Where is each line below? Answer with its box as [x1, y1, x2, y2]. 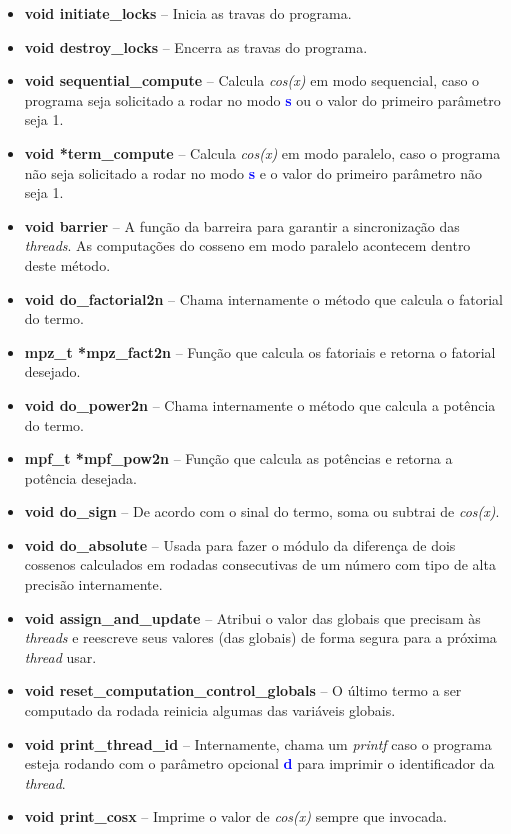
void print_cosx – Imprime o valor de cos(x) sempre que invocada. [24, 806, 447, 827]
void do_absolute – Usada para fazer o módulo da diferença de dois [24, 534, 456, 555]
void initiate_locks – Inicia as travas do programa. [24, 3, 352, 23]
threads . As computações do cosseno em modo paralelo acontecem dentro [24, 235, 471, 256]
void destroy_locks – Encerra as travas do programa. [24, 36, 368, 57]
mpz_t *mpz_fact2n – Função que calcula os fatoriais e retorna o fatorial [24, 341, 496, 362]
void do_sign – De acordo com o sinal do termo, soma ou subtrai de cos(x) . [24, 501, 500, 522]
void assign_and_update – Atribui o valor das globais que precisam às [24, 607, 481, 628]
